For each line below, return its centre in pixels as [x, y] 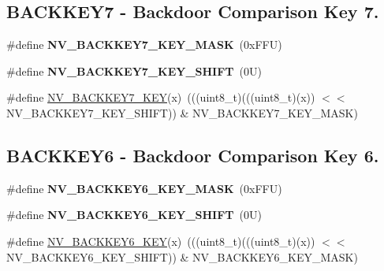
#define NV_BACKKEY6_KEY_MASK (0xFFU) [144, 188]
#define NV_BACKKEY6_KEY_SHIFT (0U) [134, 215]
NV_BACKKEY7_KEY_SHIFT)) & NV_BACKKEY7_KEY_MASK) [182, 112]
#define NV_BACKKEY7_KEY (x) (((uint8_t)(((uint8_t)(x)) [161, 97]
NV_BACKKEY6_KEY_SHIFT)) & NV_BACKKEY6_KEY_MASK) [182, 256]
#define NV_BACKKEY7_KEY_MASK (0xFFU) [144, 45]
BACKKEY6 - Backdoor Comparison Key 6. [193, 155]
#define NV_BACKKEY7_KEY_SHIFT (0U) [134, 71]
